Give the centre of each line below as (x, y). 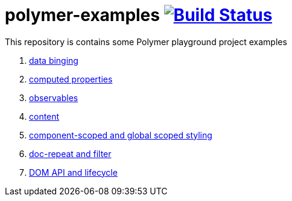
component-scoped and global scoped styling (121, 135)
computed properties (71, 79)
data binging (54, 60)
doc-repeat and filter (70, 153)
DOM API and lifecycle (73, 172)
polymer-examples (82, 15)
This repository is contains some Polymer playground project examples (146, 42)
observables (54, 97)
